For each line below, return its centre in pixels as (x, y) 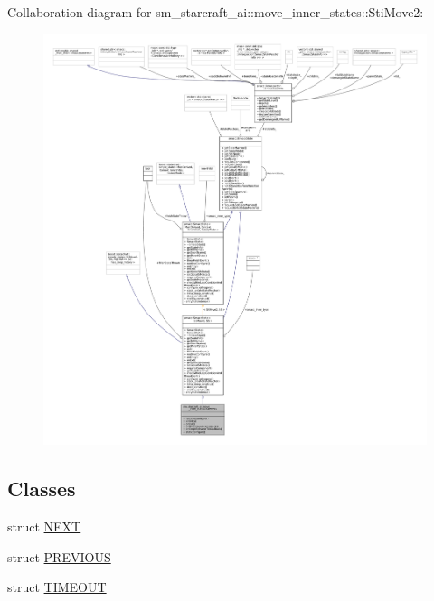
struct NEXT (44, 526)
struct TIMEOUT (57, 587)
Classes (42, 488)
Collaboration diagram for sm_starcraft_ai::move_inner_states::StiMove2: (216, 12)
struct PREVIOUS (59, 556)
